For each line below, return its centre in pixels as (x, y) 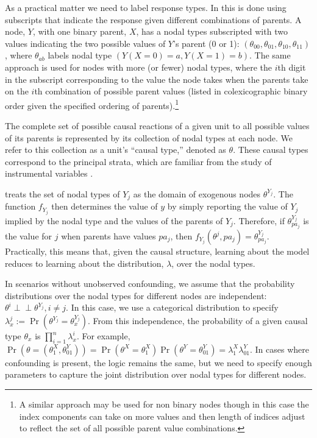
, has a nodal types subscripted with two (212, 31)
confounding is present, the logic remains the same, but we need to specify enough (158, 362)
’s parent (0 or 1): (206, 43)
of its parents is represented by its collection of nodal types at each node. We (149, 137)
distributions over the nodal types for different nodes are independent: (136, 295)
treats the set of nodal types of (62, 193)
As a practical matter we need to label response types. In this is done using (146, 7)
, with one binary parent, (80, 31)
